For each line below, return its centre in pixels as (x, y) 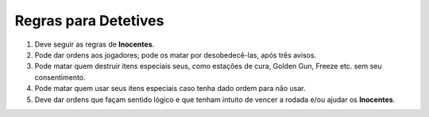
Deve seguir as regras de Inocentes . (95, 44)
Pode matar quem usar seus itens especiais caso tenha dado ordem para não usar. (170, 89)
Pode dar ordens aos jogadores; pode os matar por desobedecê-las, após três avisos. (176, 55)
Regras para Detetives (89, 21)
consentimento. (60, 77)
